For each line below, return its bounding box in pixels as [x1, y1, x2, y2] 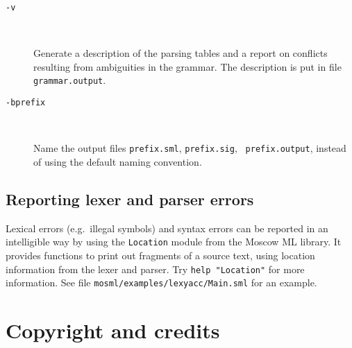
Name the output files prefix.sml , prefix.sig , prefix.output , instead [33, 141, 346, 155]
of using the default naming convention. [33, 155, 202, 168]
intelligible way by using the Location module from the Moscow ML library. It [6, 234, 342, 249]
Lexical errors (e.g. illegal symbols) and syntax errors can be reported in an [6, 220, 328, 235]
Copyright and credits [6, 316, 220, 345]
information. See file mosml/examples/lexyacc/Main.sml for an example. [6, 275, 317, 290]
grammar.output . [33, 73, 106, 87]
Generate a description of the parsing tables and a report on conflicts [33, 46, 328, 60]
